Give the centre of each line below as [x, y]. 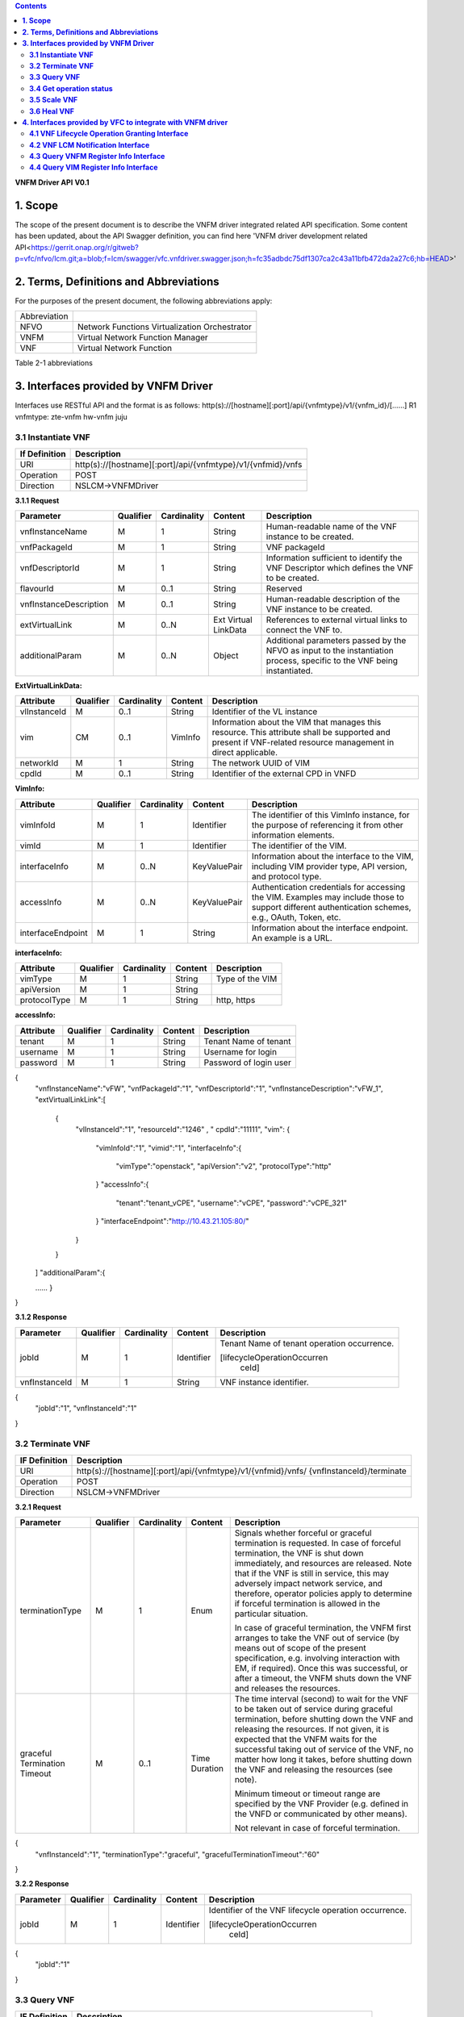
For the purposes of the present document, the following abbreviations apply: [144, 301]
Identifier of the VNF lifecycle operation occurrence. [308, 1910]
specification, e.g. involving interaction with [317, 1658]
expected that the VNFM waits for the [306, 1739]
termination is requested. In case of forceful [318, 1543]
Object [226, 656]
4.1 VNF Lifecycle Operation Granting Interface [109, 134]
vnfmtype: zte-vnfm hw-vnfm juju [71, 416]
